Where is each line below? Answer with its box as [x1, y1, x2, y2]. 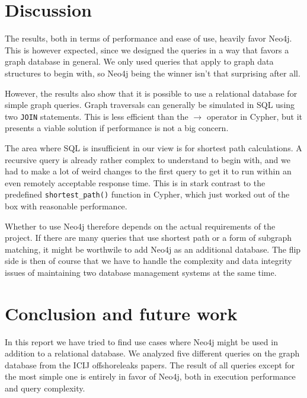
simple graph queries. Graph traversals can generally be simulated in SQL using [5, 98, 295, 111]
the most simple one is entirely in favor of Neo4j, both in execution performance [5, 370, 296, 383]
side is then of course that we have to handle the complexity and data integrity [5, 254, 292, 267]
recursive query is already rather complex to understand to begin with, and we [5, 153, 290, 165]
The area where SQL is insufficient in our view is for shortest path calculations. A [5, 141, 302, 154]
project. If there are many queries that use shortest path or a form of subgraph [5, 231, 292, 244]
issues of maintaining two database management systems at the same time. [5, 266, 277, 278]
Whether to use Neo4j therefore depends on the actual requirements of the [5, 219, 276, 232]
